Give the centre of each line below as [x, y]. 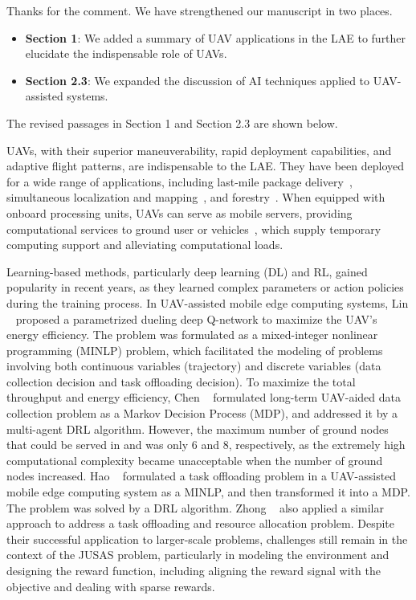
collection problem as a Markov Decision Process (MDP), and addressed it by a [202, 413]
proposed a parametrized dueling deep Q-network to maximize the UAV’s [196, 318]
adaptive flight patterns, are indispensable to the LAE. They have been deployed [205, 166]
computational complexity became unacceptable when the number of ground [195, 460]
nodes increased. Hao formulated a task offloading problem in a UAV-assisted [202, 476]
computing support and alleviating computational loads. [145, 245]
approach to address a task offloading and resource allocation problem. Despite [200, 523]
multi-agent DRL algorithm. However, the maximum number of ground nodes [198, 429]
